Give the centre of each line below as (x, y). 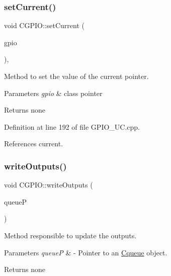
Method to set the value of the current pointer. (76, 76)
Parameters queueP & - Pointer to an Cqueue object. (86, 252)
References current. (34, 144)
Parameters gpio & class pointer (53, 93)
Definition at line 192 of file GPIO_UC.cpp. (72, 126)
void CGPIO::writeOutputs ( (49, 185)
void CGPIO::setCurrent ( (44, 25)
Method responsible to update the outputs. (70, 235)
